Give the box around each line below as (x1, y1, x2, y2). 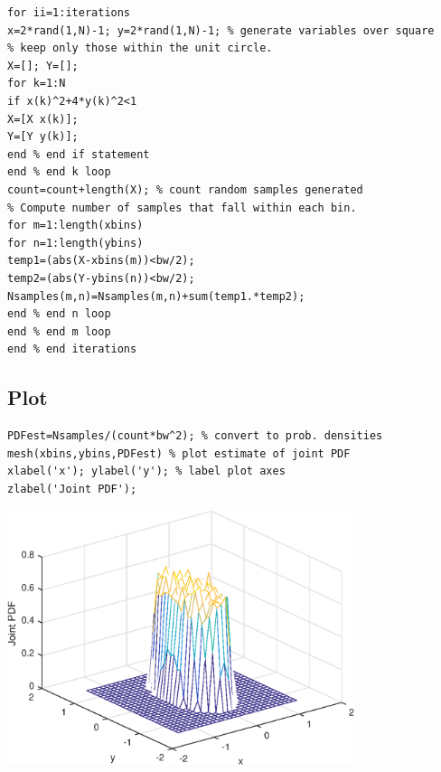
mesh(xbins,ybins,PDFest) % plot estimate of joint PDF (7, 447, 351, 460)
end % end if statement (7, 147, 150, 161)
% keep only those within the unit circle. (7, 42, 273, 55)
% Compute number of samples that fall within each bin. (7, 201, 357, 214)
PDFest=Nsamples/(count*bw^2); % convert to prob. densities (7, 429, 383, 443)
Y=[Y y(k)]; (7, 130, 79, 144)
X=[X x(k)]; (7, 112, 79, 126)
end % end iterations (7, 343, 137, 356)
